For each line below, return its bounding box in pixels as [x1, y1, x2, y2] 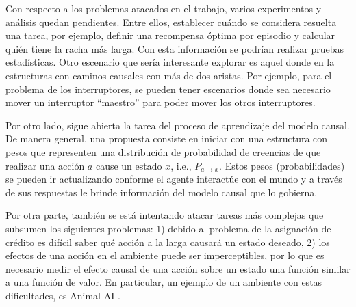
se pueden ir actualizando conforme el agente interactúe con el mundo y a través [5, 172, 342, 186]
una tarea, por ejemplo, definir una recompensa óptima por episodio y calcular [5, 28, 335, 42]
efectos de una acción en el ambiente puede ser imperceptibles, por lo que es [5, 248, 325, 263]
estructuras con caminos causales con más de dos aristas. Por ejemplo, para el [5, 68, 332, 82]
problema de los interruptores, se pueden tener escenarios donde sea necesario [5, 81, 331, 96]
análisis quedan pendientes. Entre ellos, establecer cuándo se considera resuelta [5, 14, 337, 29]
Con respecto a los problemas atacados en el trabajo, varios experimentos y [5, 1, 322, 15]
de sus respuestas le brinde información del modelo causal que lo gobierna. [5, 185, 318, 199]
